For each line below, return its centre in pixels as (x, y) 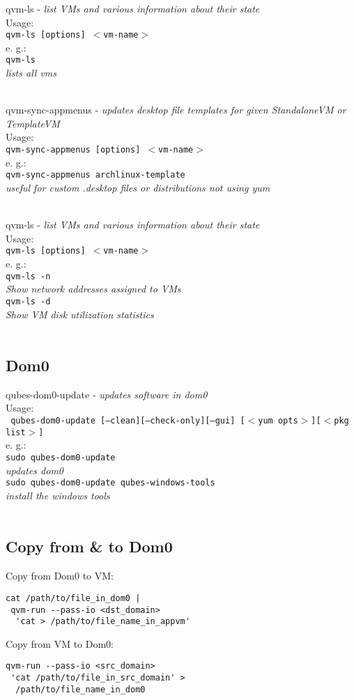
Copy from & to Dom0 (89, 546)
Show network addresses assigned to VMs (93, 289)
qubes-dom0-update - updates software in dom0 (107, 394)
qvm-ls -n (28, 276)
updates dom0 (35, 470)
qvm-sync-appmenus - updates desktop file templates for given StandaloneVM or (176, 110)
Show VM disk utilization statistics (80, 314)
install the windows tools (58, 495)
